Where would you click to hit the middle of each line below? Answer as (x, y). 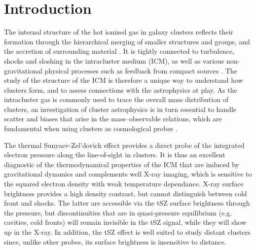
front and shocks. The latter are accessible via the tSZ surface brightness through (127, 203)
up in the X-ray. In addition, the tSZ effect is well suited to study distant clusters (127, 232)
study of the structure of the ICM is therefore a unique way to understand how (124, 80)
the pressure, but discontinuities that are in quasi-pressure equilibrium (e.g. (118, 212)
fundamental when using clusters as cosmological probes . (91, 128)
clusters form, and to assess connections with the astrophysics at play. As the (121, 89)
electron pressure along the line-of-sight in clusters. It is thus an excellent (115, 155)
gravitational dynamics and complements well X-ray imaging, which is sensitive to (128, 174)
